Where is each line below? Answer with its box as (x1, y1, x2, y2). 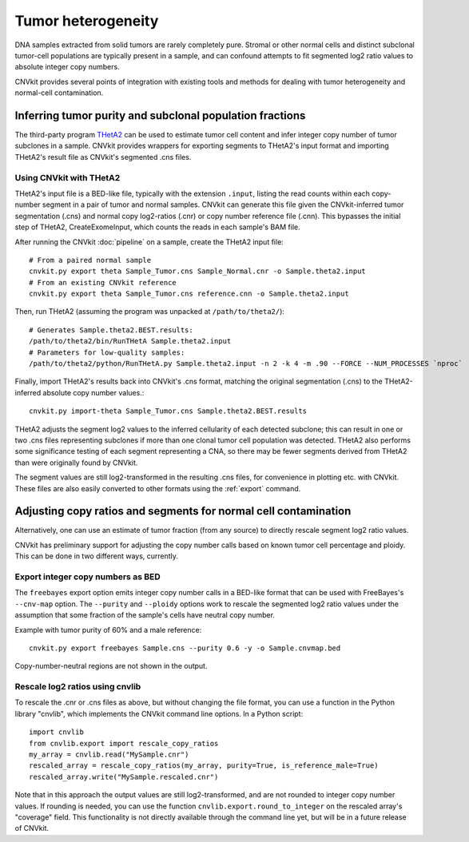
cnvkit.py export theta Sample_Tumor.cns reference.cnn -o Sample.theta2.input (29, 289, 349, 299)
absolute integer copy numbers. (14, 62, 120, 72)
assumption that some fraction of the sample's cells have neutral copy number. (14, 610, 276, 620)
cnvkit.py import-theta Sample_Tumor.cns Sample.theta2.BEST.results (29, 407, 308, 415)
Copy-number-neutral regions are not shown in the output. (14, 661, 208, 671)
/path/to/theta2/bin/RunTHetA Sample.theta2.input (29, 336, 232, 346)
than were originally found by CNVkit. (14, 458, 138, 467)
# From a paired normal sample (29, 256, 152, 264)
